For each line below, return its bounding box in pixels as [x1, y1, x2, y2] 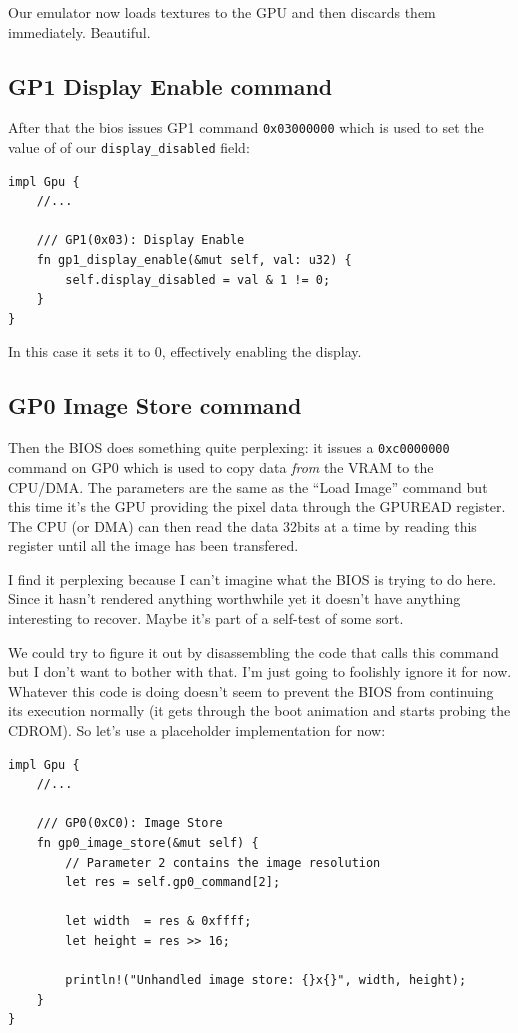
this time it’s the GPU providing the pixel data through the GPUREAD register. [8, 496, 506, 517]
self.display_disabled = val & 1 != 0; [65, 272, 331, 287]
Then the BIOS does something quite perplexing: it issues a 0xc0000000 [8, 437, 450, 458]
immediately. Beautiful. [8, 21, 151, 42]
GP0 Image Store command [8, 390, 302, 421]
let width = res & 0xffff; [65, 914, 252, 929]
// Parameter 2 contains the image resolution [65, 855, 381, 870]
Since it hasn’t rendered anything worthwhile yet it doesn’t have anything [8, 588, 461, 609]
